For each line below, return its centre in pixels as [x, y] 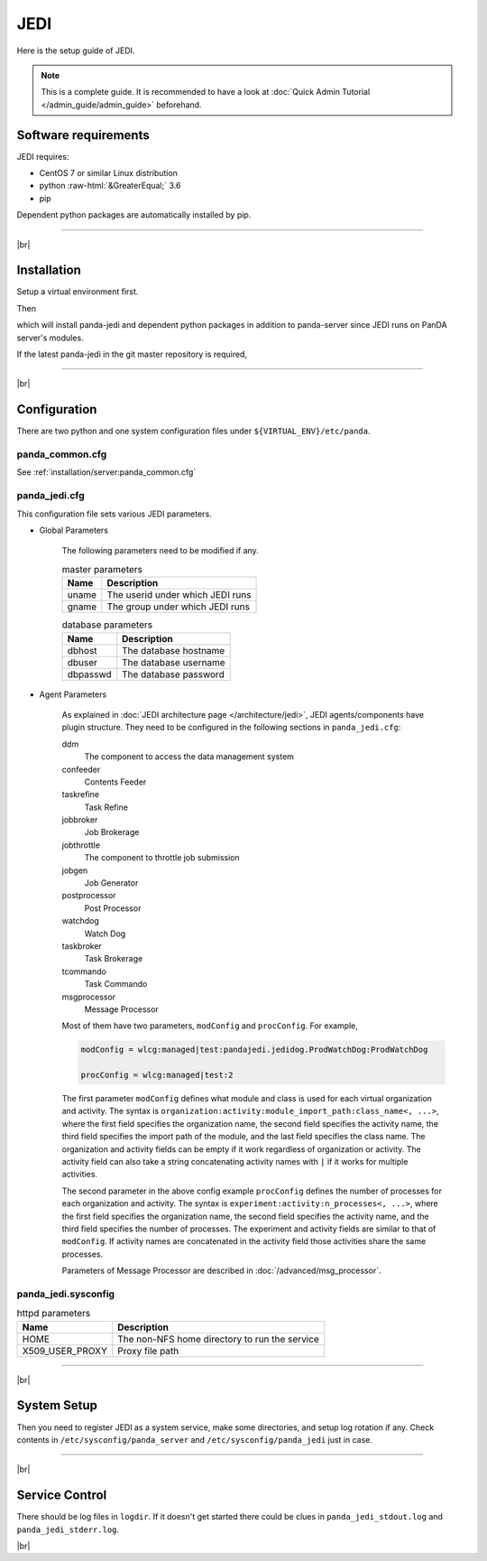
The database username [174, 662]
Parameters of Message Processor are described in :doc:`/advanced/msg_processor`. [221, 1271]
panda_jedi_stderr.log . [68, 1529]
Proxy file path [148, 1351]
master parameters [102, 569]
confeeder [81, 769]
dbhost [83, 650]
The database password [173, 674]
